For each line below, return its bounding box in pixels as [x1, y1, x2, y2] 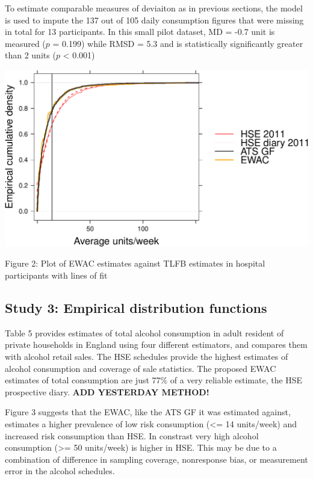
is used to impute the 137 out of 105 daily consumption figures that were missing [5, 13, 304, 26]
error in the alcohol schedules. [5, 465, 115, 477]
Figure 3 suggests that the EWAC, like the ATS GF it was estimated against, [5, 406, 291, 418]
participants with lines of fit [5, 268, 108, 281]
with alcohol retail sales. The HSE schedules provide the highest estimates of [5, 350, 288, 362]
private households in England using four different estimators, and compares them [5, 338, 308, 351]
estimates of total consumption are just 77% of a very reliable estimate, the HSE [5, 374, 303, 386]
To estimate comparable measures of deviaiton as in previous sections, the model [5, 2, 303, 14]
